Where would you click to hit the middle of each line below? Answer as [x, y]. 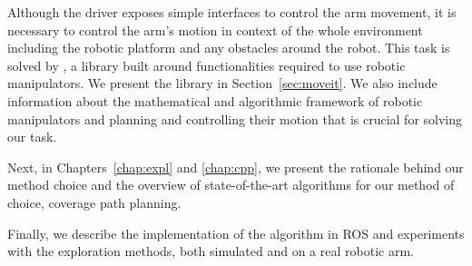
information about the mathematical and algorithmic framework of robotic [215, 100]
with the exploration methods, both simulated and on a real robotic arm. [211, 251]
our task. [32, 137]
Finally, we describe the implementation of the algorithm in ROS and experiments [236, 233]
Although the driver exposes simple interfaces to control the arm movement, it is [232, 12]
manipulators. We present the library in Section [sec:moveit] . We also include [222, 83]
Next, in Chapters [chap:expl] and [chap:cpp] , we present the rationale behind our [236, 167]
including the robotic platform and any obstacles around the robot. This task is [229, 48]
